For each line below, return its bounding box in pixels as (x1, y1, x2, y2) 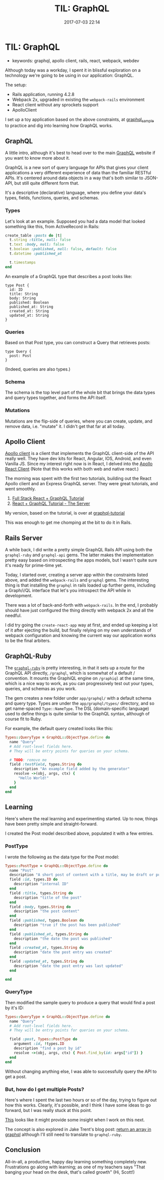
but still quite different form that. (14, 180, 80, 186)
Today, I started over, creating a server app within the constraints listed (5, 572, 148, 578)
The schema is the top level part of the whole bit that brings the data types (5, 390, 155, 396)
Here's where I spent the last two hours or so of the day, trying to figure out (5, 1097, 157, 1103)
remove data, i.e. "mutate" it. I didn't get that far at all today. (5, 423, 125, 429)
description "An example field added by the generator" (14, 767, 130, 772)
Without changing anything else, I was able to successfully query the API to (5, 1068, 157, 1074)
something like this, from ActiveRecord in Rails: (5, 223, 100, 229)
